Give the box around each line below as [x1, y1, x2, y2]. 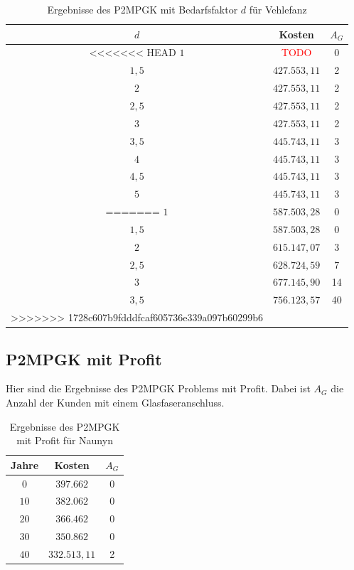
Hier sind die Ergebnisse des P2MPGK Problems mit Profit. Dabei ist [6, 381, 311, 396]
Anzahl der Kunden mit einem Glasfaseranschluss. [6, 394, 225, 409]
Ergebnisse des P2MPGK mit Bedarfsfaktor [47, 2, 238, 16]
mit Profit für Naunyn [16, 433, 113, 448]
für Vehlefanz [249, 2, 307, 16]
